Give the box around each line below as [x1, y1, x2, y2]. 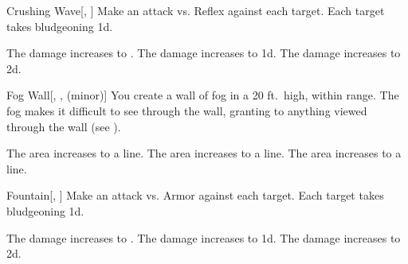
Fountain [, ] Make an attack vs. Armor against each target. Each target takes [6, 187, 384, 204]
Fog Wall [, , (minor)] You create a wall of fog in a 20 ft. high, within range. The [6, 87, 399, 103]
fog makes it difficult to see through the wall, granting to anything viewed [6, 102, 367, 118]
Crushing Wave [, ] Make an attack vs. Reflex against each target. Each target [6, 2, 385, 18]
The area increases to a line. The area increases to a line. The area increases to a [6, 145, 402, 161]
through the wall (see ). [6, 118, 121, 134]
